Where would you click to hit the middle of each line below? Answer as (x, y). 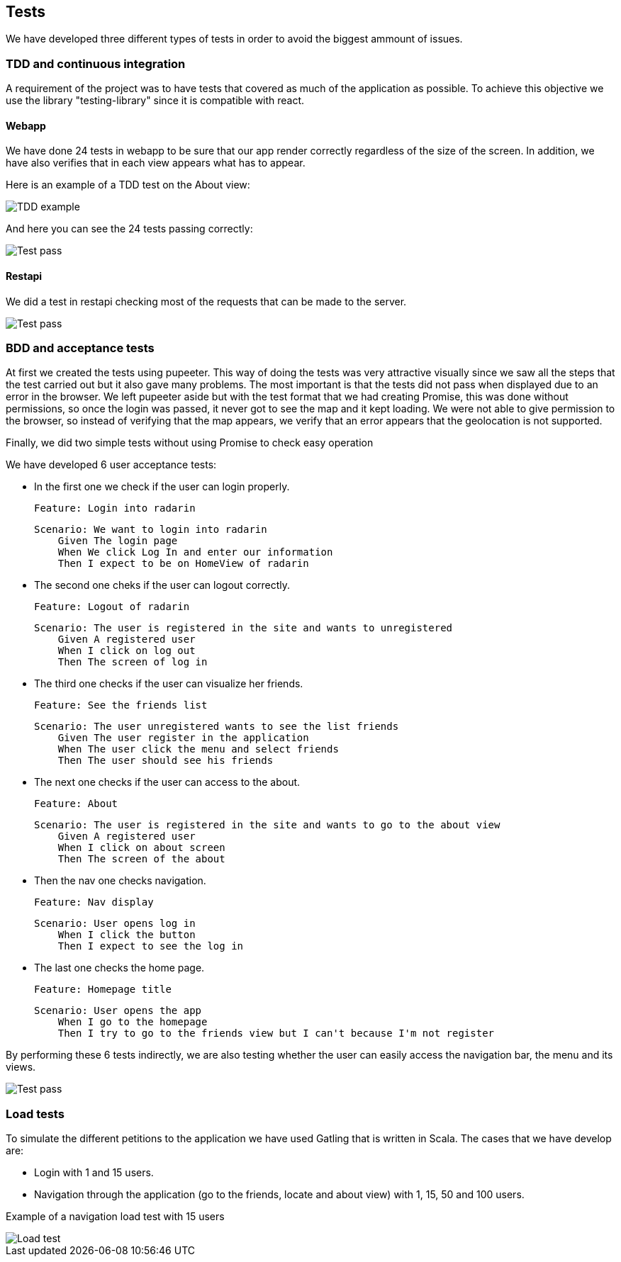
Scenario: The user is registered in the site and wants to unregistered (244, 628)
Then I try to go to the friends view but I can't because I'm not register (276, 1033)
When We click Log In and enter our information (195, 552)
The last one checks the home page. (119, 968)
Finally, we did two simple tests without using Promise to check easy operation (190, 443)
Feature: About (76, 804)
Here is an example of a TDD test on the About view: (128, 185)
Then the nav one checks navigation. (120, 881)
